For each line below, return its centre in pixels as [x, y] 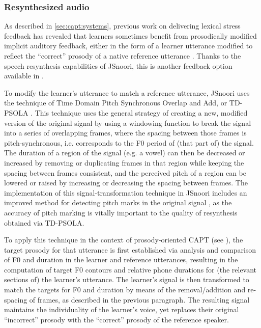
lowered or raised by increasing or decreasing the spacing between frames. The [126, 183]
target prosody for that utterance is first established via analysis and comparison [130, 249]
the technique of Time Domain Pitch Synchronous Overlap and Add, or [116, 103]
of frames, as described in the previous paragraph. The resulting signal [139, 299]
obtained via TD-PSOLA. [44, 222]
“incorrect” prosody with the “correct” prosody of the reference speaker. [117, 319]
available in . [24, 76]
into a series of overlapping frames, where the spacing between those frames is [125, 133]
